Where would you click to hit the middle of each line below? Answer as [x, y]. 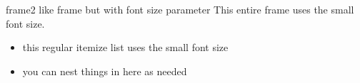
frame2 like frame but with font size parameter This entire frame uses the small [180, 9]
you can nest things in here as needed [105, 71]
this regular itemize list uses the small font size [125, 47]
